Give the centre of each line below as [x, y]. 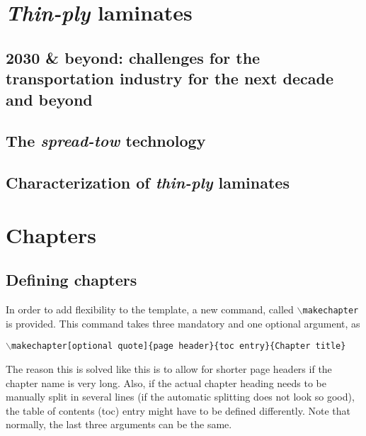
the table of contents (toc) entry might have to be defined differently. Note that [178, 410]
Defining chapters [72, 280]
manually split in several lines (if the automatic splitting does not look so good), [180, 397]
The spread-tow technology [106, 141]
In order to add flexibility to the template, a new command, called [150, 309]
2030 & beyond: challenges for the [133, 57]
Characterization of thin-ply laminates [148, 183]
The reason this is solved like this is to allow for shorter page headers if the [169, 368]
